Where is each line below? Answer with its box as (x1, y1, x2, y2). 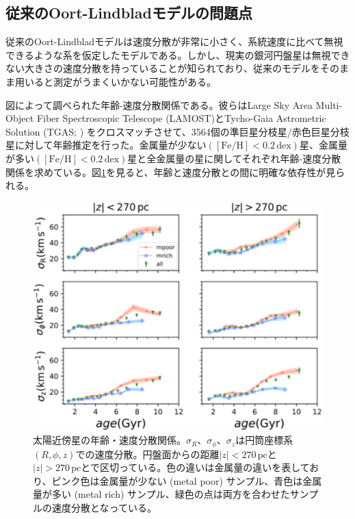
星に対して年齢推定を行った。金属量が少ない (5, 138, 207, 152)
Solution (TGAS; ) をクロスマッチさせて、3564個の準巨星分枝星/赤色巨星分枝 (5, 124, 350, 138)
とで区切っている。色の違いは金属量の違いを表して (81, 460, 310, 474)
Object (5, 111, 34, 125)
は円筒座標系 (235, 433, 293, 447)
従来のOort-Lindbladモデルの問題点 (5, 2, 252, 23)
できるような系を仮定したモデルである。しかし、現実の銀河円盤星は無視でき (5, 47, 350, 62)
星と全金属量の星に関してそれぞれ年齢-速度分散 (127, 151, 341, 165)
